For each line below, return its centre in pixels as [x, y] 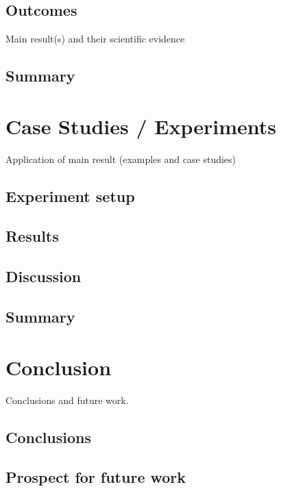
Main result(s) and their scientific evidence [95, 39]
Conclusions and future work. [67, 400]
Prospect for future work [96, 477]
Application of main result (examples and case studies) [121, 159]
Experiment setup [70, 196]
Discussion [44, 276]
